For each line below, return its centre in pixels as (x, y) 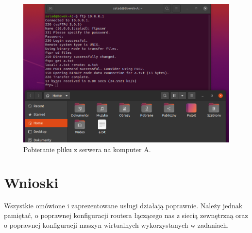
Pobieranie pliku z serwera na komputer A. (87, 149)
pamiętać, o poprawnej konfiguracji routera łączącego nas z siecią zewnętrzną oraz (126, 215)
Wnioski (31, 182)
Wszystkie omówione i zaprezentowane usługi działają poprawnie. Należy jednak (123, 206)
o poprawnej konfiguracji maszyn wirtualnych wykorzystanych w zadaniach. (117, 225)
